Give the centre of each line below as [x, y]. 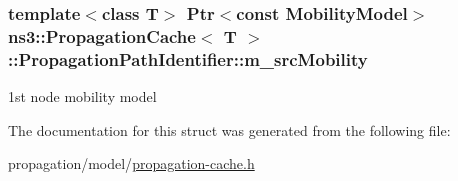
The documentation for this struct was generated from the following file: [229, 129]
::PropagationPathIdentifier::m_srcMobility [188, 58]
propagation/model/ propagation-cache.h [131, 163]
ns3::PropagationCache [102, 35]
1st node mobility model [82, 96]
